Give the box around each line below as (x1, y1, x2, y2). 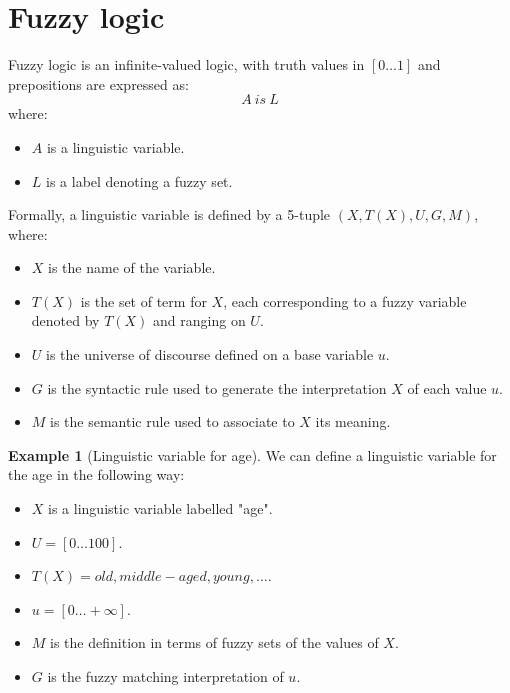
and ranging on (153, 310, 246, 331)
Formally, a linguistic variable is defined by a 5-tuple (8, 204, 331, 225)
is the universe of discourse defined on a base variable (46, 344, 374, 365)
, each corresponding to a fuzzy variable (223, 290, 467, 311)
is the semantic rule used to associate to (50, 411, 295, 432)
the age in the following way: (8, 464, 185, 485)
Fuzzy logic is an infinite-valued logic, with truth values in (8, 54, 365, 75)
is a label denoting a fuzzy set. (46, 170, 233, 191)
